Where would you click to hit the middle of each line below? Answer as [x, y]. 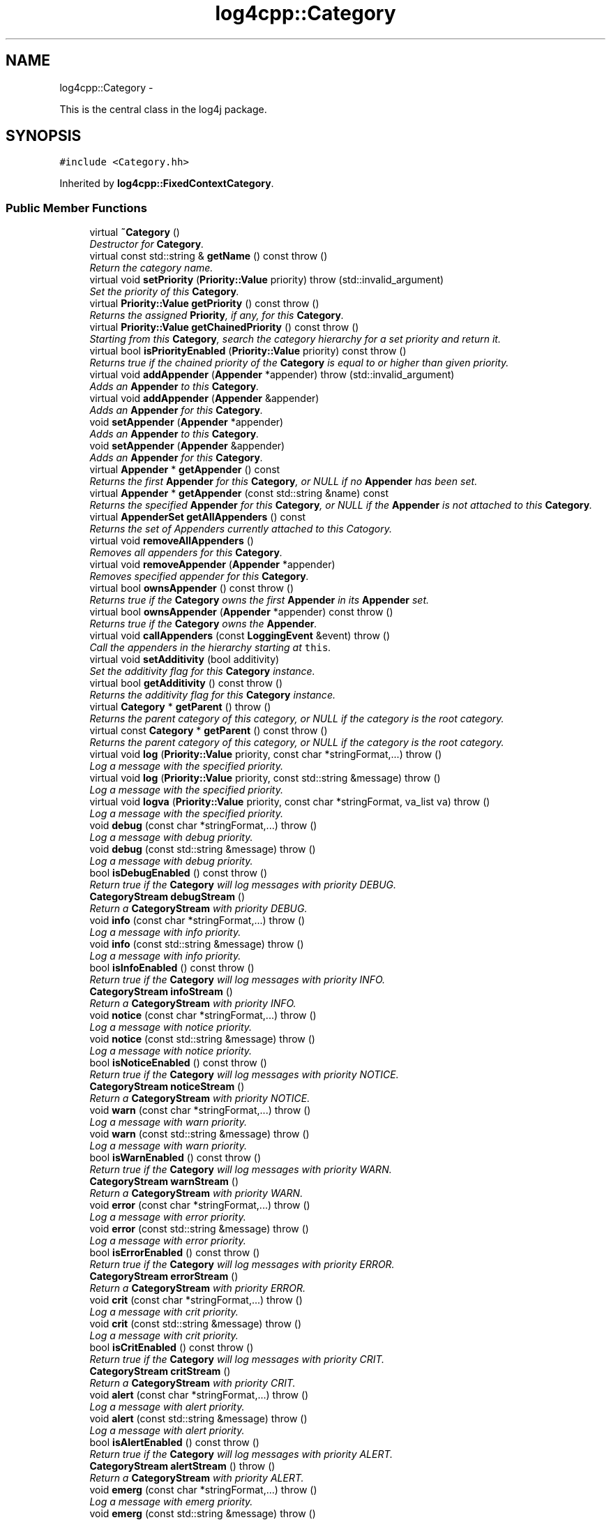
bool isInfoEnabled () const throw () [172, 968]
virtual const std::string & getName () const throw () [209, 256]
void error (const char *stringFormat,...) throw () [200, 1205]
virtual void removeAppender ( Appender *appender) [212, 565]
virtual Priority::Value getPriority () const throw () [204, 304]
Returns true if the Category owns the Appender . [203, 624]
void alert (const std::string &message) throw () [198, 1419]
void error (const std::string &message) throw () [199, 1229]
